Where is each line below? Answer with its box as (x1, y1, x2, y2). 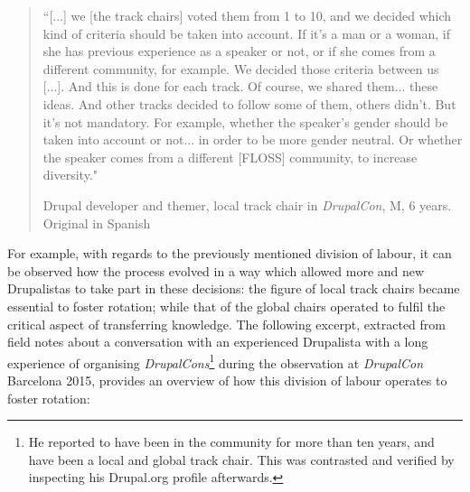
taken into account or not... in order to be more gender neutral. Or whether (42, 130, 463, 149)
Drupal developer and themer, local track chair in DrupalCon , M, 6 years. (42, 195, 452, 214)
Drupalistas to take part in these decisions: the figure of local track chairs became (7, 279, 460, 298)
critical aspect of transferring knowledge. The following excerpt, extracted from (7, 314, 446, 333)
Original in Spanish (42, 213, 151, 232)
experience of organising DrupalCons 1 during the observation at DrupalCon (7, 350, 424, 372)
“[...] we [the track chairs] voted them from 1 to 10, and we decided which (42, 6, 452, 24)
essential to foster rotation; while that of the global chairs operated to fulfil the (7, 296, 446, 315)
